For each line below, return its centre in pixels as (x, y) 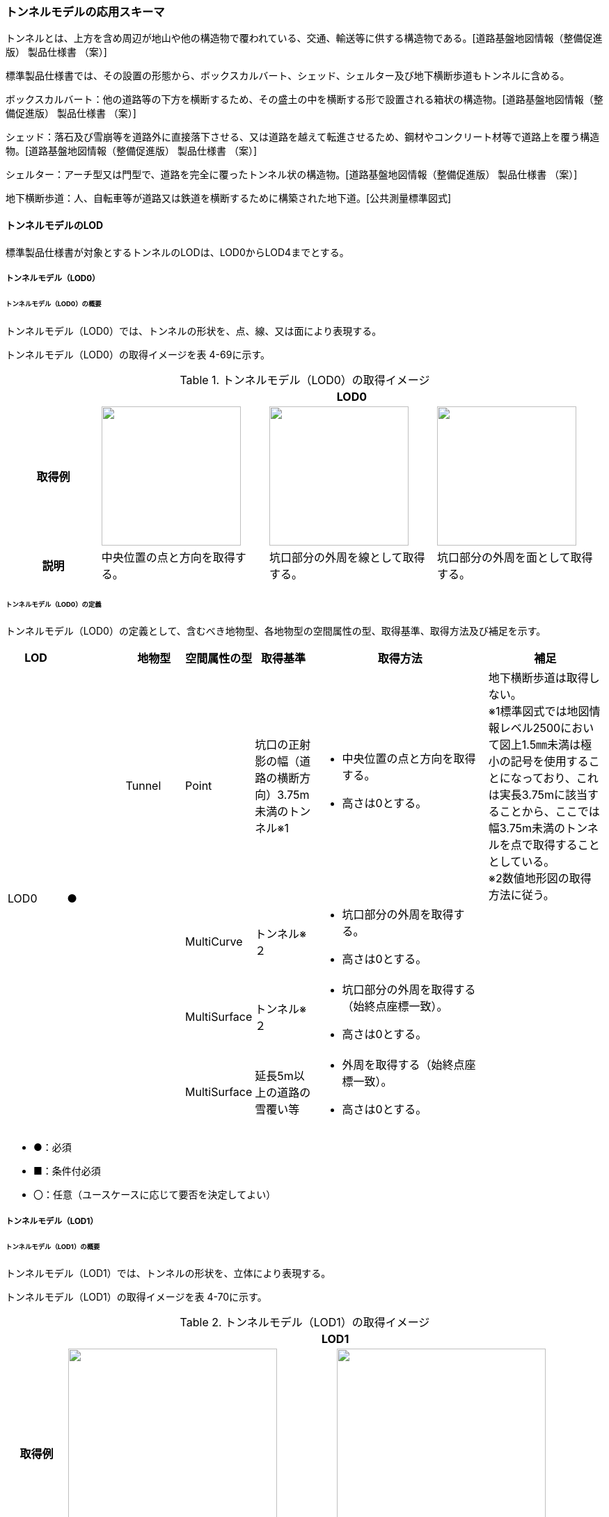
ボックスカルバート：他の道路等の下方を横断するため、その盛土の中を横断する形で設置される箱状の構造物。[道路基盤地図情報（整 (304, 100)
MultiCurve (214, 942)
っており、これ (560, 778)
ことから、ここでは (549, 812)
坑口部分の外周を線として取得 (347, 557)
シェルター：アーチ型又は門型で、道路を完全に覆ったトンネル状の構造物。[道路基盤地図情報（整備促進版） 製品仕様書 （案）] (292, 175)
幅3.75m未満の (527, 828)
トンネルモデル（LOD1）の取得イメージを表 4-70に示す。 (136, 1297)
